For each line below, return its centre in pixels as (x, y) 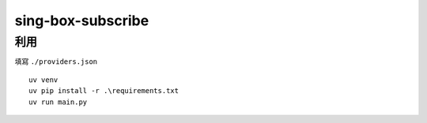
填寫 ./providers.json (56, 61)
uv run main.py (58, 102)
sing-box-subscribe (82, 20)
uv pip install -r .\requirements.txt (104, 91)
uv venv (43, 80)
